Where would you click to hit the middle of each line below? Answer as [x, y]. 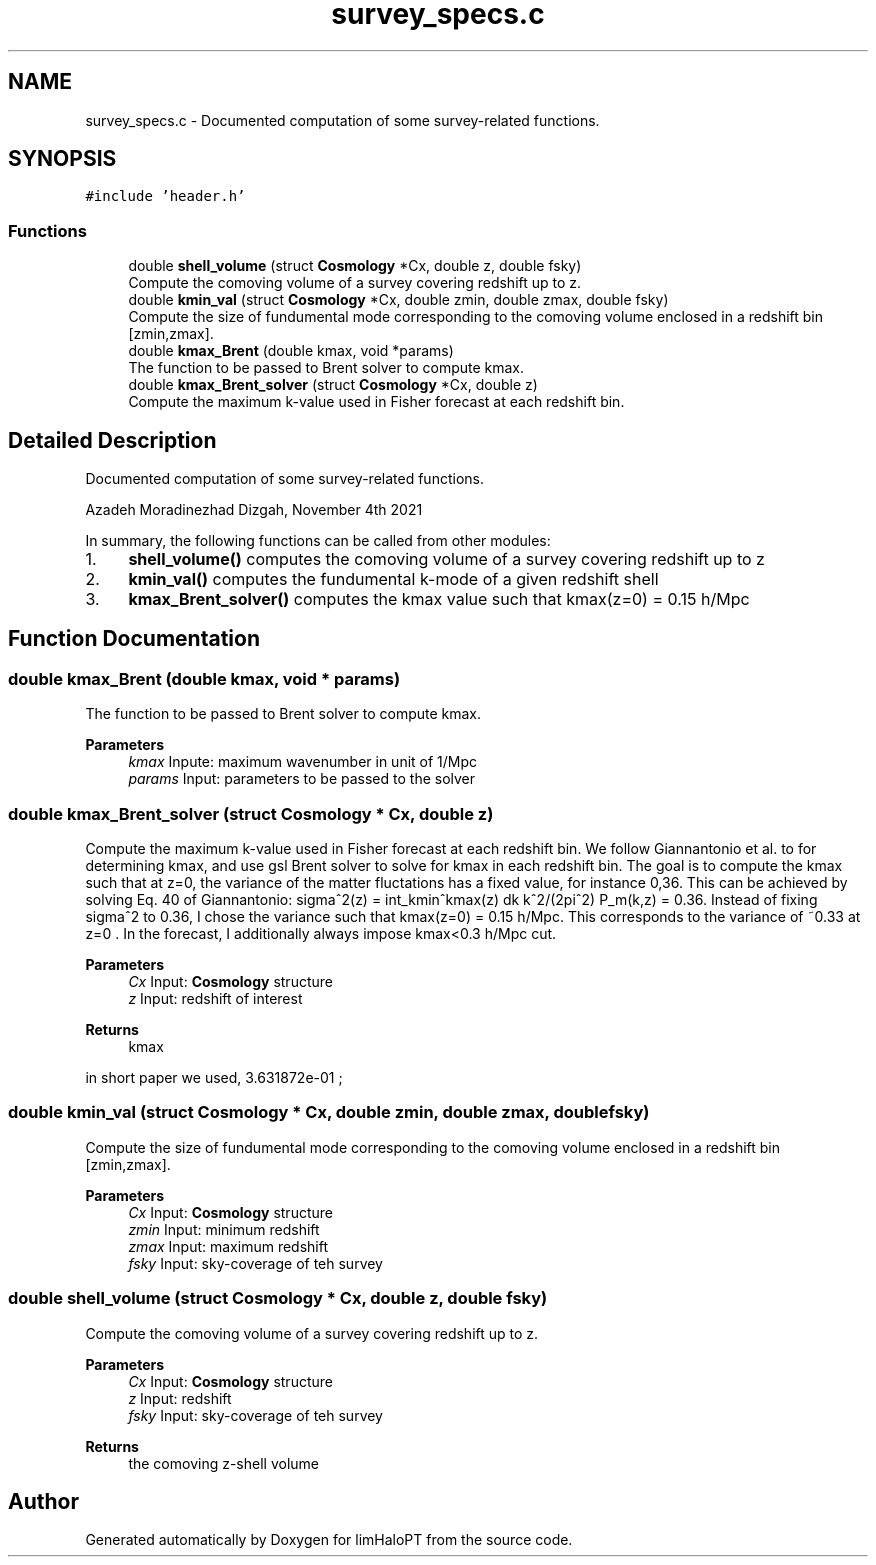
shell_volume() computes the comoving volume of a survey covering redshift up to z [446, 559]
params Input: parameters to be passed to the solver [302, 779]
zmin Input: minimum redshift [224, 1229]
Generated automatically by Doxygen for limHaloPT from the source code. [329, 1540]
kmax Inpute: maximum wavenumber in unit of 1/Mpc [303, 762]
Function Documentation [134, 639]
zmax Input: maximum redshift [228, 1246]
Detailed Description [112, 440]
